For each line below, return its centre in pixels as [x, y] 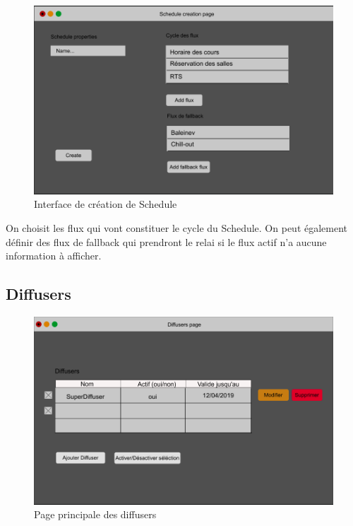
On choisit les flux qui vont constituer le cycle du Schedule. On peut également [177, 228]
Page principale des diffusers [95, 514]
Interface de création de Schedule [106, 204]
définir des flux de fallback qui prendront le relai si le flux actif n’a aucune [166, 241]
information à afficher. [54, 256]
